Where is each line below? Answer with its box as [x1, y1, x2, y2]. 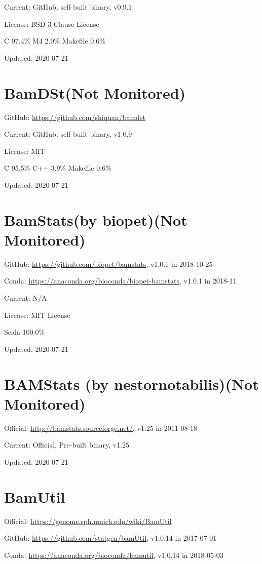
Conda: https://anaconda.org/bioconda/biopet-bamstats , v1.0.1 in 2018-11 [4, 275, 237, 286]
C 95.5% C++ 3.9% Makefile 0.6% [4, 163, 111, 173]
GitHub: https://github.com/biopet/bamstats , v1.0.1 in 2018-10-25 [4, 258, 213, 269]
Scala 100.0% [4, 327, 45, 337]
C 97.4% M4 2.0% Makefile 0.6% [4, 35, 105, 46]
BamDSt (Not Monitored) [4, 82, 186, 103]
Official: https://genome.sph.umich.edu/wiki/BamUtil [4, 515, 172, 526]
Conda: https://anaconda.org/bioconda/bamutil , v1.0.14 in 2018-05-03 [4, 549, 223, 560]
